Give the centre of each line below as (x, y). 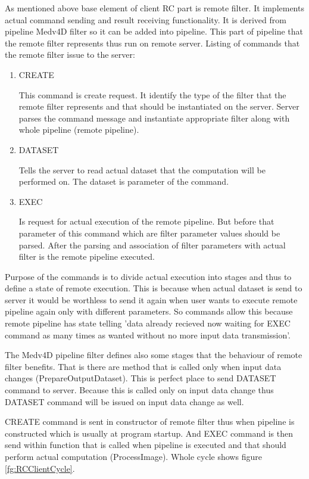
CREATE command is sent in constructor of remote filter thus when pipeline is (150, 422)
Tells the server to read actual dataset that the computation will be (142, 169)
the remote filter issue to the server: (70, 55)
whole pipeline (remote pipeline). (79, 130)
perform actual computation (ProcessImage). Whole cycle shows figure (133, 456)
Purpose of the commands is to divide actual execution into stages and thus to (148, 276)
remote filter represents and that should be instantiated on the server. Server (159, 106)
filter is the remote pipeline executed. (87, 256)
